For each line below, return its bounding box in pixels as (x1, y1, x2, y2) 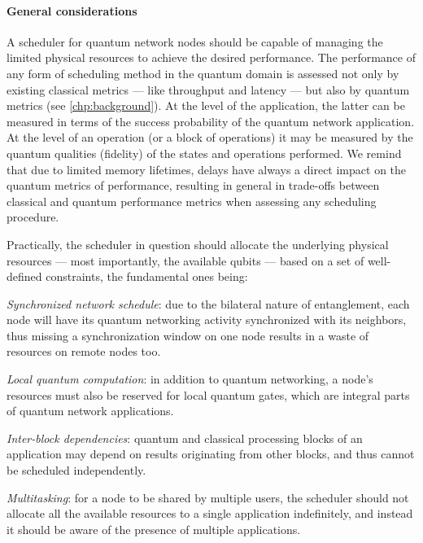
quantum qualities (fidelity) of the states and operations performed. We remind (7, 144, 402, 161)
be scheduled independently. (7, 462, 146, 479)
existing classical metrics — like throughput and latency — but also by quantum (7, 81, 410, 98)
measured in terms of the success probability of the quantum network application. (7, 112, 415, 129)
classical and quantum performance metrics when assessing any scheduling (7, 192, 377, 209)
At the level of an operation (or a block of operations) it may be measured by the (7, 129, 413, 146)
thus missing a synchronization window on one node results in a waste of (7, 326, 369, 344)
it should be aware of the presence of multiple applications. (7, 520, 301, 537)
